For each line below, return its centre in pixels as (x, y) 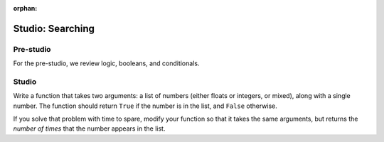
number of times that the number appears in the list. (89, 129)
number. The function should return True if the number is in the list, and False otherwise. (145, 106)
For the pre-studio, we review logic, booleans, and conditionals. (106, 63)
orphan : (25, 8)
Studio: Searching (54, 28)
